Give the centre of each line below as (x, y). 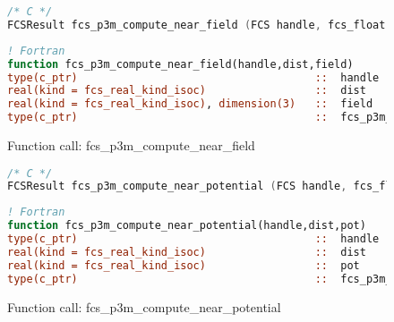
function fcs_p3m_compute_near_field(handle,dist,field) (180, 64)
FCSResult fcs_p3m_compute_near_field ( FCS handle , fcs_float (197, 25)
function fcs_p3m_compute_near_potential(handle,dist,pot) (187, 226)
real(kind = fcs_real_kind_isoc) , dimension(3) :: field (190, 104)
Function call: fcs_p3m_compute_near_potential (144, 306)
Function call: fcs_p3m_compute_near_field (131, 145)
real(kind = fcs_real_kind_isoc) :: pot (184, 265)
